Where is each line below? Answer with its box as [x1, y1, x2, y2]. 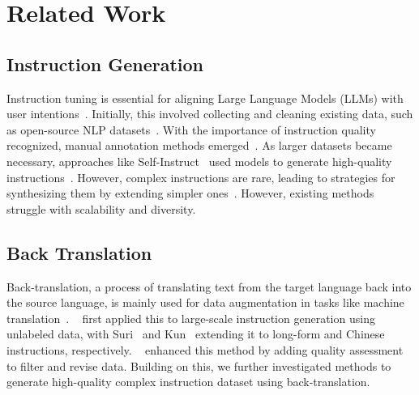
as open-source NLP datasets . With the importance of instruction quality [6, 121, 376, 138]
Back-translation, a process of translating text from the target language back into [6, 278, 412, 295]
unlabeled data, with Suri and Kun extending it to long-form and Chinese [6, 325, 385, 342]
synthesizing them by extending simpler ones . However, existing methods [6, 185, 374, 202]
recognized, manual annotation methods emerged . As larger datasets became [6, 137, 392, 154]
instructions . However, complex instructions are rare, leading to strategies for [6, 168, 395, 185]
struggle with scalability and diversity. [6, 200, 196, 217]
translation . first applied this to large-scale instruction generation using [6, 309, 375, 326]
